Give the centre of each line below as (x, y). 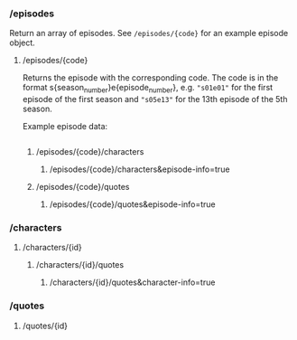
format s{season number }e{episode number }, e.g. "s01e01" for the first (148, 89)
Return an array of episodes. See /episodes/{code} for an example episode (149, 33)
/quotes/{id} (45, 326)
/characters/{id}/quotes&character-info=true (132, 282)
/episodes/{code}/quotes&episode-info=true (133, 204)
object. (23, 42)
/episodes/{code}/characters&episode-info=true (139, 169)
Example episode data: (65, 127)
